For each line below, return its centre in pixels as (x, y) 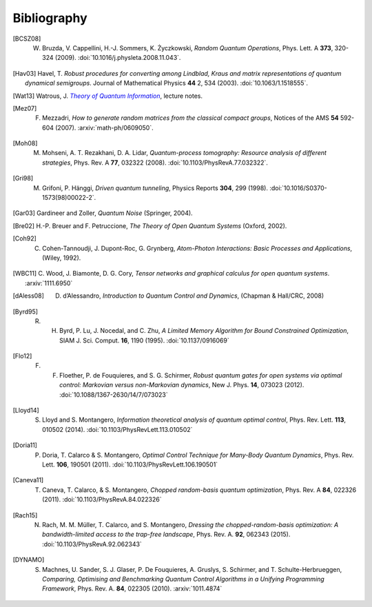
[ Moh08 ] (25, 143)
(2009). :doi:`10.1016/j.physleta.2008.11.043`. (118, 58)
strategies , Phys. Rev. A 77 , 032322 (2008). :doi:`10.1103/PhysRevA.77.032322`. (155, 163)
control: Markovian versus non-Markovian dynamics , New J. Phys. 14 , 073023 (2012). (182, 385)
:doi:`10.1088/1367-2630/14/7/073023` (114, 394)
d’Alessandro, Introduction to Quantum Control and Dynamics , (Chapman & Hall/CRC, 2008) (194, 296)
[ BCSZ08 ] (27, 39)
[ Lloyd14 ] (26, 411)
